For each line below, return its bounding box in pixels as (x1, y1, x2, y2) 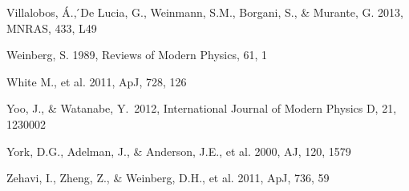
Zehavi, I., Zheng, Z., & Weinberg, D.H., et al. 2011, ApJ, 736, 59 (6, 169, 330, 186)
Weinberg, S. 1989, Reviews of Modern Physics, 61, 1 (6, 46, 268, 63)
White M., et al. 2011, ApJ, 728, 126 (6, 73, 187, 90)
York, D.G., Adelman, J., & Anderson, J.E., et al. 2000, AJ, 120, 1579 (6, 142, 351, 159)
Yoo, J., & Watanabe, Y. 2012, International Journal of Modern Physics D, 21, (6, 100, 397, 117)
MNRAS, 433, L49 (6, 19, 97, 36)
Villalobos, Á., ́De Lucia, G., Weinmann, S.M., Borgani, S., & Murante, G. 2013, (6, 4, 403, 20)
